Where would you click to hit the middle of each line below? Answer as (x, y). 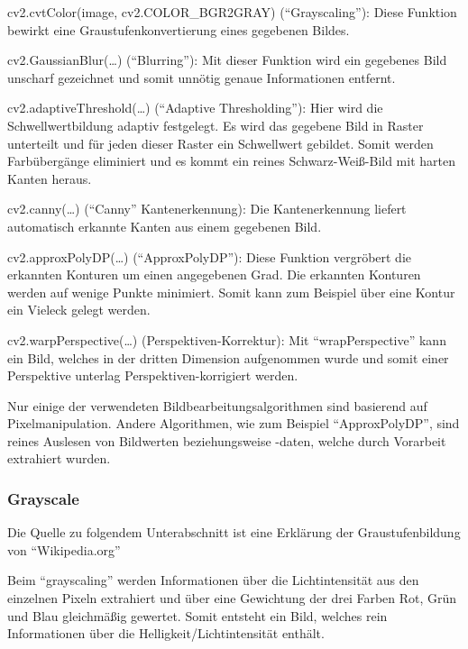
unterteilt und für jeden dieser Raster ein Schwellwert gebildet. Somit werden (220, 143)
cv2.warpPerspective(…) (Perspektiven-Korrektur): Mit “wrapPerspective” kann (227, 339)
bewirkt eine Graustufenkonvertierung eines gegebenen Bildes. (179, 29)
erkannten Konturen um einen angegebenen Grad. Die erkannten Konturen (214, 274)
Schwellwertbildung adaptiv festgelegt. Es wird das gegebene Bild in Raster (216, 125)
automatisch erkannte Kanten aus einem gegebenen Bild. (165, 226)
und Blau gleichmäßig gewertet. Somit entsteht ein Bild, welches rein (197, 615)
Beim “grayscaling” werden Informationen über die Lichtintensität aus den (213, 580)
